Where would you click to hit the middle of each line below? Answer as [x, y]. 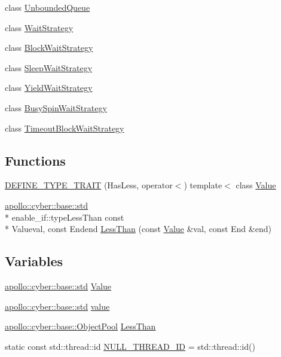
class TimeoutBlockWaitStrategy [65, 128]
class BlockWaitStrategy [49, 48]
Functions [35, 160]
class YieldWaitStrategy [49, 88]
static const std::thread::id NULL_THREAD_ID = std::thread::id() [130, 346]
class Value [256, 185]
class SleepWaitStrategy [49, 67]
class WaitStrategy [39, 27]
